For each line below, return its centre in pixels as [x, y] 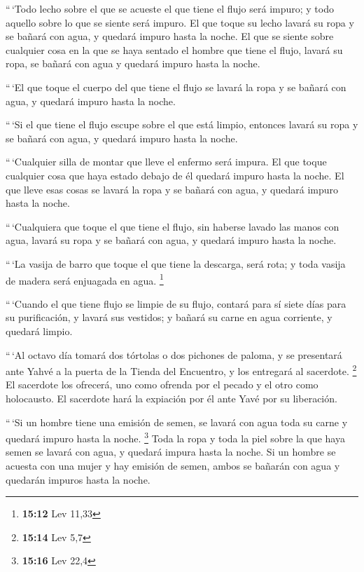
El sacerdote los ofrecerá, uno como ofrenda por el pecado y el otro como [162, 384]
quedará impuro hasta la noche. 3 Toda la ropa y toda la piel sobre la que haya [175, 437]
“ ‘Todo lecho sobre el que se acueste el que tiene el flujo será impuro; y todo [170, 8]
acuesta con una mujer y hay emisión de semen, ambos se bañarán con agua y [173, 465]
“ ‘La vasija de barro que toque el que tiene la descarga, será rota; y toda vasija [176, 263]
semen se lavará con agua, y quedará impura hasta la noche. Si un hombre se [171, 452]
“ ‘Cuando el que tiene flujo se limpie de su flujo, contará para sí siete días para [176, 303]
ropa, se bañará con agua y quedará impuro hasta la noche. [133, 63]
